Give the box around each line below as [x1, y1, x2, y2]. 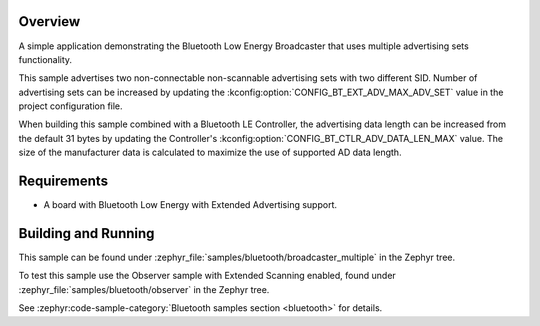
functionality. [18, 53, 73, 65]
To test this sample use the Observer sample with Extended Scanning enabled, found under [18, 270, 397, 282]
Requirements [18, 173, 109, 190]
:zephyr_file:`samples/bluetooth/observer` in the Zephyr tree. [18, 283, 270, 295]
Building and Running [18, 225, 155, 242]
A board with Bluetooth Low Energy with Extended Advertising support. [43, 199, 337, 211]
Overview [18, 13, 81, 30]
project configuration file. [18, 100, 124, 112]
